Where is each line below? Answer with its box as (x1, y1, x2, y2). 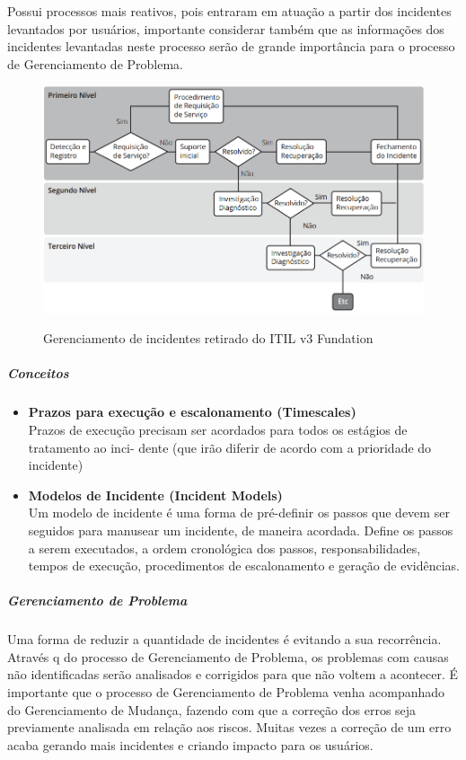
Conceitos (7, 364, 69, 383)
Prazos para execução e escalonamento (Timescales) (28, 402, 356, 421)
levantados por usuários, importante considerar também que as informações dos (7, 19, 444, 38)
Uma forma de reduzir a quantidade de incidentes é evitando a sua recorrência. (7, 630, 442, 649)
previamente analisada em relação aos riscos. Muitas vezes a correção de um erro (7, 718, 452, 737)
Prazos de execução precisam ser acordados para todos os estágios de (28, 420, 408, 438)
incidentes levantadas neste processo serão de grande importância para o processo (7, 37, 455, 56)
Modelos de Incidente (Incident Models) (28, 485, 283, 504)
